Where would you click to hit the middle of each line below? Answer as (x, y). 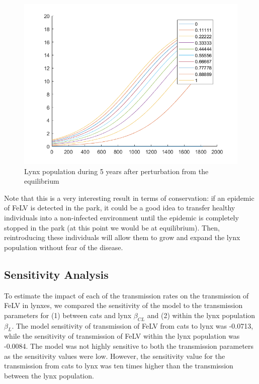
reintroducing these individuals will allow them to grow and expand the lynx (122, 237)
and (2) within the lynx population (201, 315)
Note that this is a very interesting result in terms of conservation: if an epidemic (129, 198)
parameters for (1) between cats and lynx (68, 315)
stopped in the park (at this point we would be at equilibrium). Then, (112, 227)
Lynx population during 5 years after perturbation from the (116, 171)
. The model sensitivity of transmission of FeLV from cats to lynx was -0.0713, (133, 325)
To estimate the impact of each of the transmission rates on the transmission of (126, 295)
